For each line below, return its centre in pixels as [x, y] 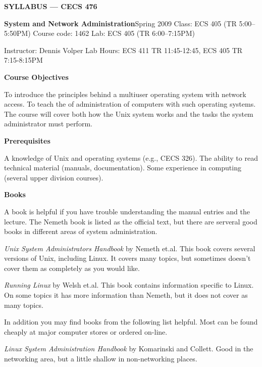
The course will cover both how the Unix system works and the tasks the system [129, 113]
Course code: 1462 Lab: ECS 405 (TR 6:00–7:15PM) [114, 33]
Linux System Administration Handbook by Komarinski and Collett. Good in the [129, 349]
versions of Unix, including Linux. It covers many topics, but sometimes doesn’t [127, 258]
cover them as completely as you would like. [72, 268]
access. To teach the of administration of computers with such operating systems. [130, 104]
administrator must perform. [48, 124]
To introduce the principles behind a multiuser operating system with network [125, 94]
